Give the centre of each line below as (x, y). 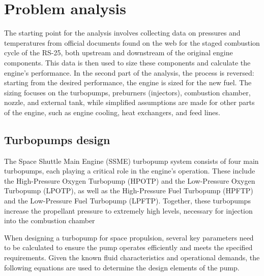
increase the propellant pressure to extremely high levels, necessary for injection (128, 210)
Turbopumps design (57, 139)
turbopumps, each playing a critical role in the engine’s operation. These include (130, 171)
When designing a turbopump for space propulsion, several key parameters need (129, 237)
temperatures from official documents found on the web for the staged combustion (132, 42)
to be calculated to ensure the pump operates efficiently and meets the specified (128, 247)
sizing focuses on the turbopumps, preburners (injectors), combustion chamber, (127, 92)
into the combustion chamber (50, 220)
